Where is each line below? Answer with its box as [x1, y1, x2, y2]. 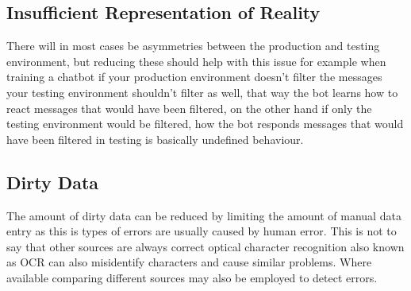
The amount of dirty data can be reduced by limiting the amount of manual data [6, 207, 401, 223]
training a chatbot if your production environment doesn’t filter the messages [6, 68, 382, 85]
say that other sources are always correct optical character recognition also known [6, 238, 405, 254]
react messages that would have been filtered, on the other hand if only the [6, 99, 372, 116]
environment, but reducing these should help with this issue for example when [6, 52, 386, 69]
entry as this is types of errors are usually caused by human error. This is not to [6, 223, 397, 239]
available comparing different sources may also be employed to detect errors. [6, 269, 378, 285]
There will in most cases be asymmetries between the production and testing [6, 37, 380, 54]
